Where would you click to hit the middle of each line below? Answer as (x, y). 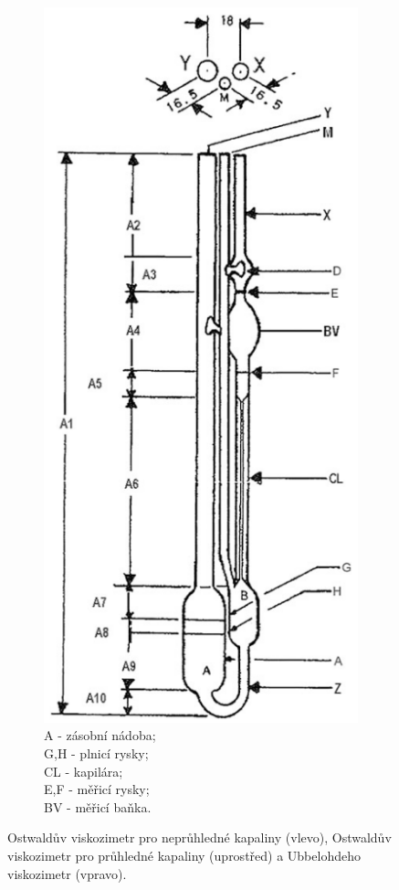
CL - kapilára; (84, 771)
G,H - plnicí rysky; (96, 752)
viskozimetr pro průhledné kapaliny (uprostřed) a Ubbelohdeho (184, 855)
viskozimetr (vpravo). (67, 873)
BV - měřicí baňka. (98, 806)
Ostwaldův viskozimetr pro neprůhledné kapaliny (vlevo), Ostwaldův (199, 837)
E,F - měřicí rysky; (97, 789)
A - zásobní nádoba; (100, 735)
